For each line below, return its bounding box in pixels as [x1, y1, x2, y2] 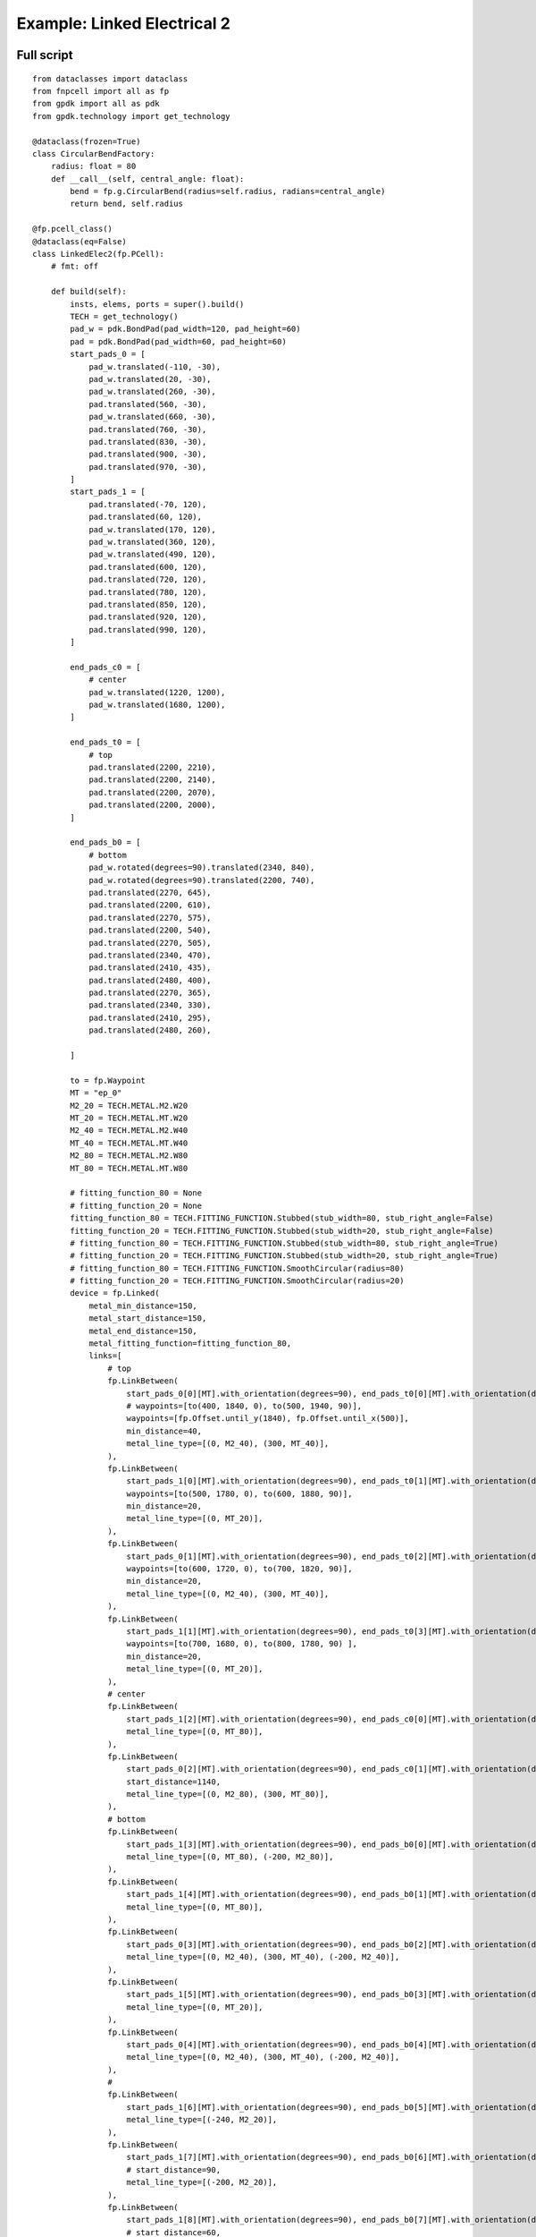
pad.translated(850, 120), [88, 600, 207, 609]
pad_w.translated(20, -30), [88, 374, 212, 384]
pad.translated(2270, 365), [88, 988, 212, 998]
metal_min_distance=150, [88, 1300, 198, 1311]
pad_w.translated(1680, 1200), [88, 700, 226, 710]
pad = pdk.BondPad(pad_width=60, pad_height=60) [70, 336, 288, 346]
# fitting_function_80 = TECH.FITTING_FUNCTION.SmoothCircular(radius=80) [70, 1263, 405, 1273]
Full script [16, 47, 73, 63]
